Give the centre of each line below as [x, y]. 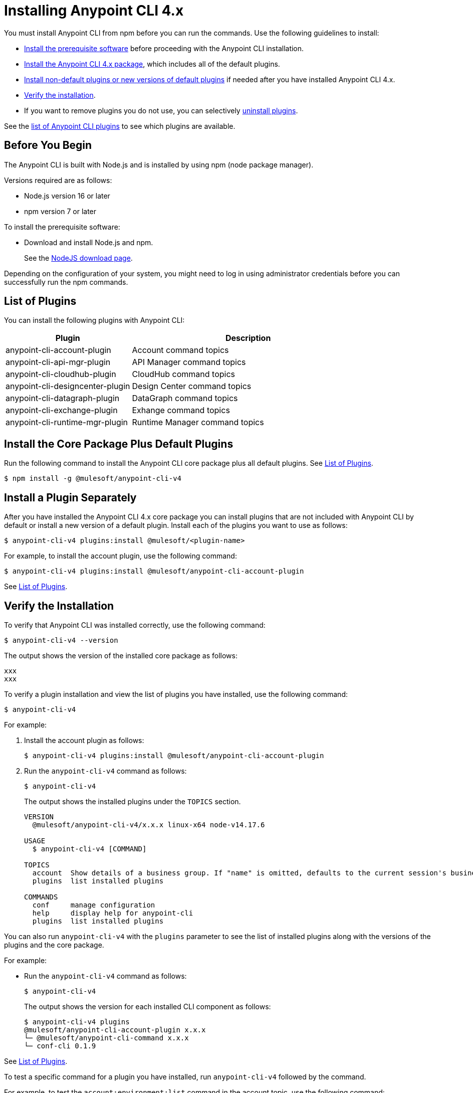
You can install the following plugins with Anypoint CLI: [94, 320]
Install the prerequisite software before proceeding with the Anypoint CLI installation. [164, 48]
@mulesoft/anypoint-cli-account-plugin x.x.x [115, 1030]
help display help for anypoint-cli [113, 913]
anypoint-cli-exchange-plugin [62, 410]
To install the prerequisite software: [62, 227]
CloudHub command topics [183, 374]
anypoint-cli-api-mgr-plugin [58, 362]
